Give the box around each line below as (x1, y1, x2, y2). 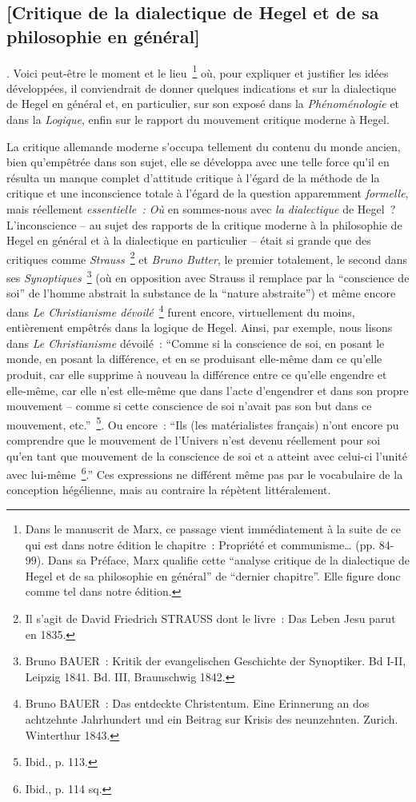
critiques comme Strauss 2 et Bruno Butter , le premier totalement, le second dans (6, 248, 407, 267)
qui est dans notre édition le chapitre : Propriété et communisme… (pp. (25, 536, 376, 553)
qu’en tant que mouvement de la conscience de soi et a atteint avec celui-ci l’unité (6, 447, 407, 464)
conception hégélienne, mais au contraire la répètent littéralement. (6, 481, 331, 498)
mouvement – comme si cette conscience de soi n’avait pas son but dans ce (6, 397, 372, 414)
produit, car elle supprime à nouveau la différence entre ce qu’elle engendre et (6, 365, 387, 382)
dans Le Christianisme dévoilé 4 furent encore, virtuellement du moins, (6, 301, 355, 320)
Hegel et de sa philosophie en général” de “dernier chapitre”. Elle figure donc (25, 567, 401, 584)
